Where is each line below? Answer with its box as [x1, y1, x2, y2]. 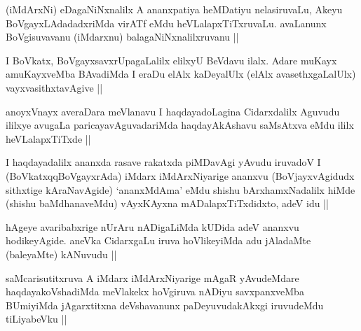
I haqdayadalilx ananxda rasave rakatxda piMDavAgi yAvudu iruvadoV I [6, 155, 321, 169]
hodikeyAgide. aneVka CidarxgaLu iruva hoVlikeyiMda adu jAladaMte [6, 233, 311, 248]
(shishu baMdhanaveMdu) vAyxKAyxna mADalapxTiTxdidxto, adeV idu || [6, 196, 329, 211]
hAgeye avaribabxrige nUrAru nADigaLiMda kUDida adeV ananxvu [6, 219, 299, 234]
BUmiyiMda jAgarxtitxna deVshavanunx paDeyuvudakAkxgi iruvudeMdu [6, 297, 324, 312]
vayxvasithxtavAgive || [6, 80, 103, 94]
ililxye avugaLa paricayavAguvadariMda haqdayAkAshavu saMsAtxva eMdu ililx [6, 118, 354, 132]
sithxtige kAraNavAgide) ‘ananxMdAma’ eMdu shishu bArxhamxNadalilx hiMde [6, 182, 355, 197]
